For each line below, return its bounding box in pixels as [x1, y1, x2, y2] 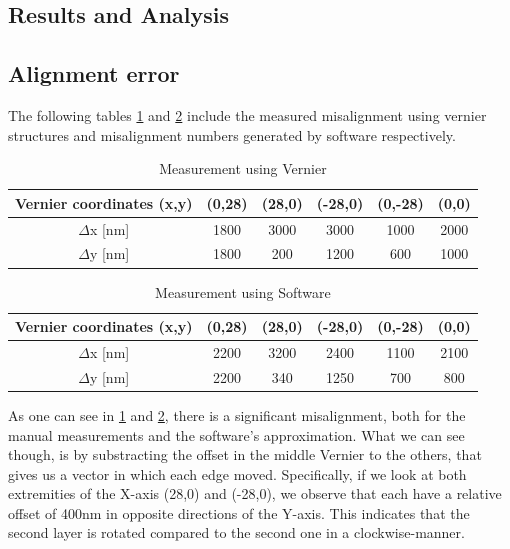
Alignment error [8, 58, 180, 89]
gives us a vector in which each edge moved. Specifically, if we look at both [8, 463, 467, 484]
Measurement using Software [155, 281, 331, 302]
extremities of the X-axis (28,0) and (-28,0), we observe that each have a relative [8, 483, 502, 504]
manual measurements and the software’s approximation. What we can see [8, 424, 465, 445]
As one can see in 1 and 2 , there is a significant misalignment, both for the [8, 404, 466, 425]
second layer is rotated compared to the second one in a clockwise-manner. [8, 522, 465, 543]
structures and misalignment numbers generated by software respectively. [8, 124, 456, 145]
